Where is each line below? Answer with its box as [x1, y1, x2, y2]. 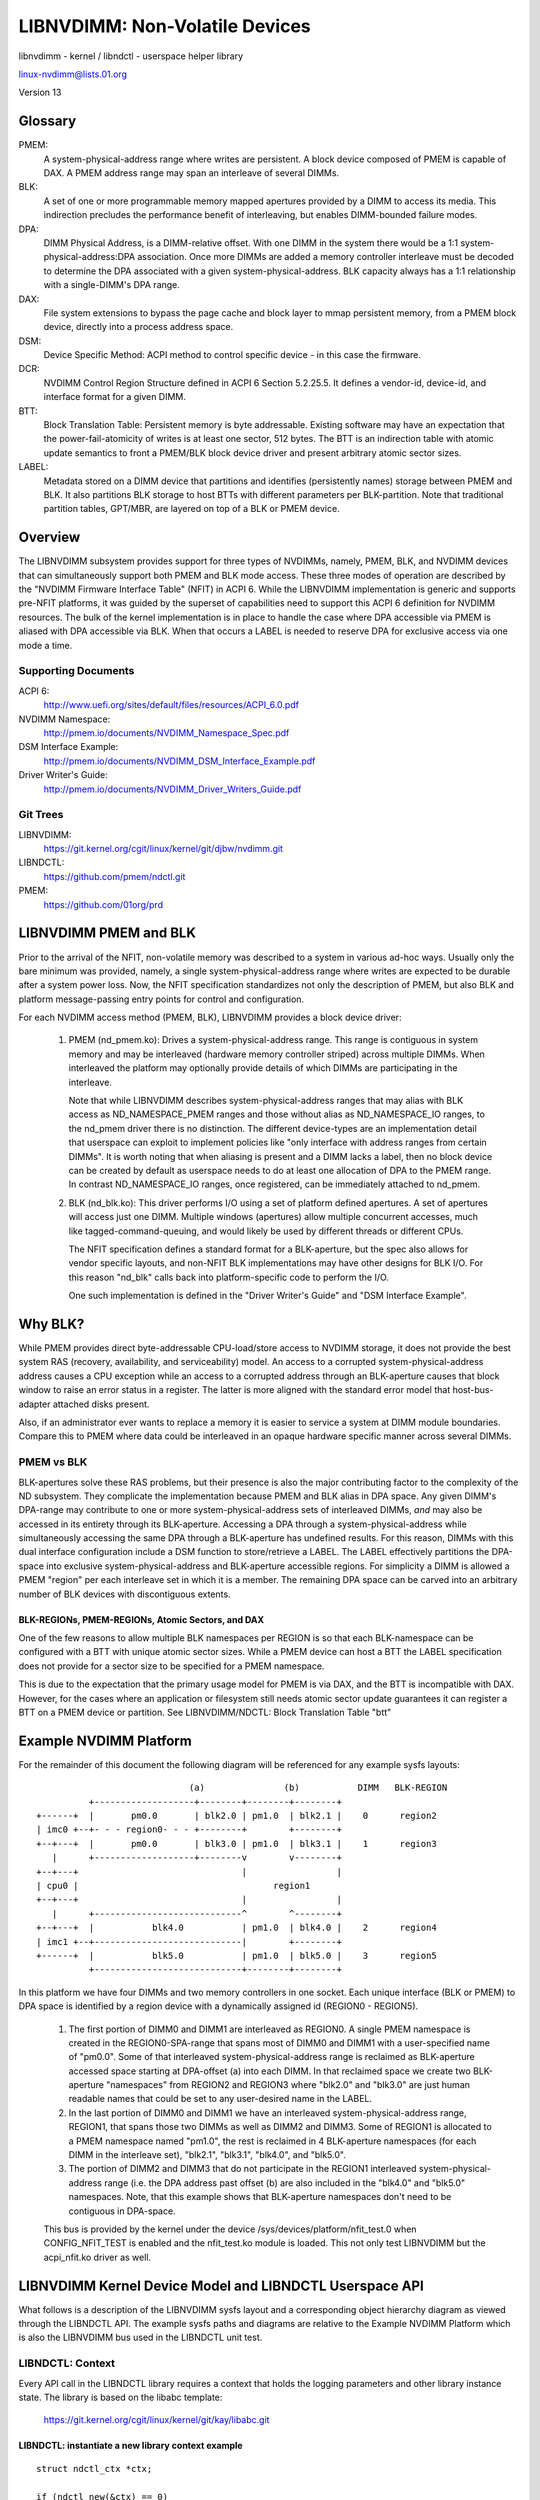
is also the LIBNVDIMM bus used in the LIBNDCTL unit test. [18, 2331, 263, 2344]
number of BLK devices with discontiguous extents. [18, 1588, 231, 1600]
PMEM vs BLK [18, 1455, 88, 1469]
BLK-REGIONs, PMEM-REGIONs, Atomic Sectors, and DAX [18, 1613, 265, 1625]
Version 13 [18, 86, 62, 99]
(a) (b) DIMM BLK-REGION [188, 1782, 448, 1794]
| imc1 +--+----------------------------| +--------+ [36, 1936, 342, 1947]
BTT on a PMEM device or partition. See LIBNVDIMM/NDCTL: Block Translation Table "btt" [18, 1706, 392, 1718]
